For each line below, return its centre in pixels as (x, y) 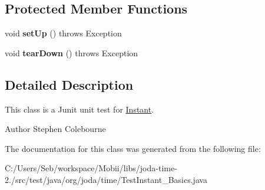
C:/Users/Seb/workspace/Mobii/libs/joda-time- (91, 168)
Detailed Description (69, 84)
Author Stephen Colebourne (55, 129)
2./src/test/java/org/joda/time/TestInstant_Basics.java (106, 179)
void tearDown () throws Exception (72, 52)
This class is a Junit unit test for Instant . (79, 109)
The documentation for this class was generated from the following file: (133, 148)
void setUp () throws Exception (63, 33)
